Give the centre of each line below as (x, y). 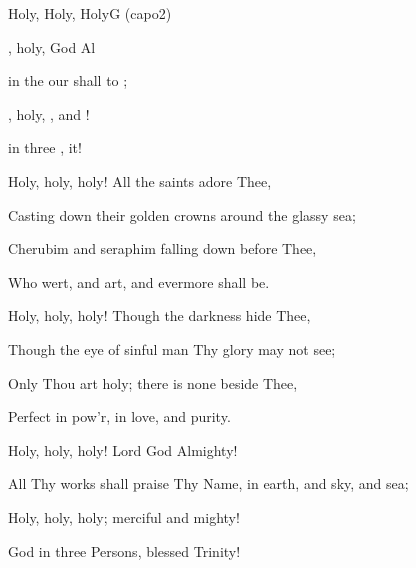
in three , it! (45, 147)
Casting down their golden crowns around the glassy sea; (182, 214)
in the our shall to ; (68, 80)
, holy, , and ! (49, 113)
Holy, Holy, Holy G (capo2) (90, 13)
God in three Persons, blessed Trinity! (124, 550)
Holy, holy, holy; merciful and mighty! (124, 516)
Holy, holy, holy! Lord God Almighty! (123, 449)
